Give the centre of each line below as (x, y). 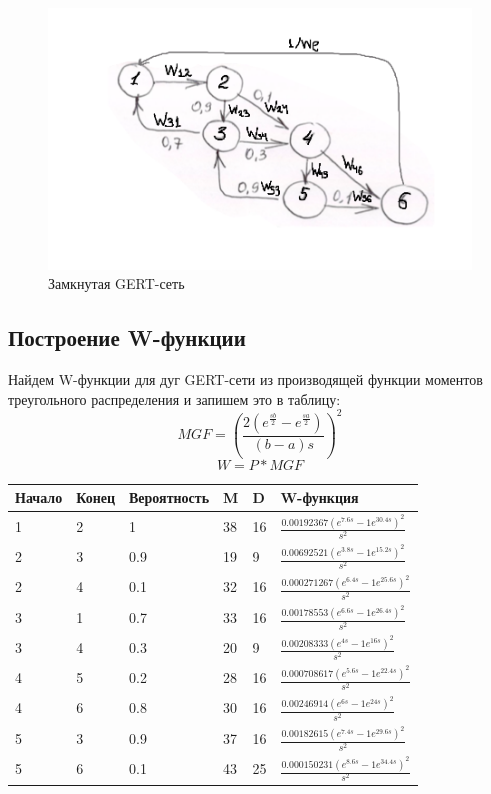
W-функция (319, 497)
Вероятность (169, 497)
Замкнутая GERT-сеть (116, 283)
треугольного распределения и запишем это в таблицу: (174, 398)
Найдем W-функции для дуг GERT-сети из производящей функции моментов (245, 379)
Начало (39, 497)
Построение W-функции (127, 337)
